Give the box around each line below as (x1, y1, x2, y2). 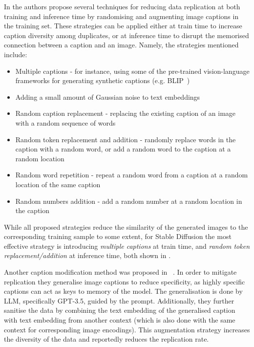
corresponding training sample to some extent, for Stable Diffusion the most (4, 231, 232, 241)
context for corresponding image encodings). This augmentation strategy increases (4, 324, 250, 334)
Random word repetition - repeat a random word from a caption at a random (15, 170, 248, 180)
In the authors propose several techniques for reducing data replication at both (4, 1, 240, 11)
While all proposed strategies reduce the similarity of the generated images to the (4, 221, 248, 232)
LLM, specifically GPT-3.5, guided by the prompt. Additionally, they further (4, 295, 234, 305)
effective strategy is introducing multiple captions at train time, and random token (4, 240, 250, 251)
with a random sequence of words (15, 117, 116, 128)
